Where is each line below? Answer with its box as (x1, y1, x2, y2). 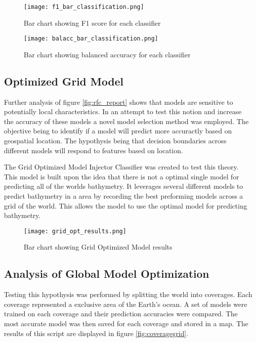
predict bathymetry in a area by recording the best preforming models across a (4, 191, 243, 201)
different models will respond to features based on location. (4, 145, 183, 155)
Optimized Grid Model (4, 73, 124, 88)
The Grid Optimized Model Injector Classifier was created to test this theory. (4, 162, 239, 172)
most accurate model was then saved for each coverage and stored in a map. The (4, 318, 249, 329)
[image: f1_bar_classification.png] (24, 3, 144, 10)
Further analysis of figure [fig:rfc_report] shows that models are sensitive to (4, 96, 233, 107)
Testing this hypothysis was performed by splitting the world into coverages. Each (4, 289, 253, 299)
